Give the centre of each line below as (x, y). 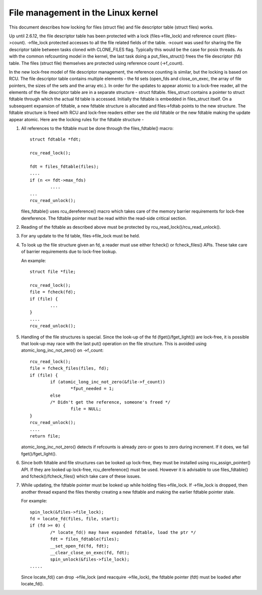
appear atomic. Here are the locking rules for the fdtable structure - (76, 119)
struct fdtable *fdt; (55, 140)
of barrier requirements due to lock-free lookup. (69, 251)
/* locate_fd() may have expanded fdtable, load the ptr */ (123, 532)
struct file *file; (53, 272)
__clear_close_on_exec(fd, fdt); (90, 553)
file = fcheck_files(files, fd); (69, 368)
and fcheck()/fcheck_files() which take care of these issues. (81, 476)
